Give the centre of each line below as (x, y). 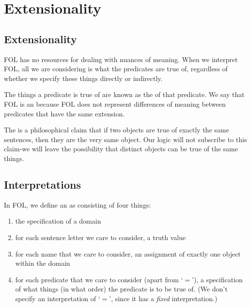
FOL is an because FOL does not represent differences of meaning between (115, 104)
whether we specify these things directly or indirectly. (83, 78)
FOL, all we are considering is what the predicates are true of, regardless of (116, 69)
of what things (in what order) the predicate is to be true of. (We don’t (121, 289)
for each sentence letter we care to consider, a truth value (101, 237)
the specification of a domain (58, 221)
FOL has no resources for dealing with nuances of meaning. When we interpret (121, 59)
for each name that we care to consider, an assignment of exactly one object (128, 253)
